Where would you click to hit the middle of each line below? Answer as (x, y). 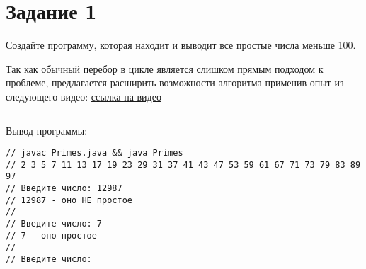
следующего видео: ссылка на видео (84, 96)
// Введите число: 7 (54, 224)
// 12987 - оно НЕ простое (69, 200)
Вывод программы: (47, 130)
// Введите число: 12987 (64, 189)
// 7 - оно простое (51, 235)
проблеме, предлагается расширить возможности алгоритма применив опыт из (175, 82)
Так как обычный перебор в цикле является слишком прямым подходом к (165, 68)
